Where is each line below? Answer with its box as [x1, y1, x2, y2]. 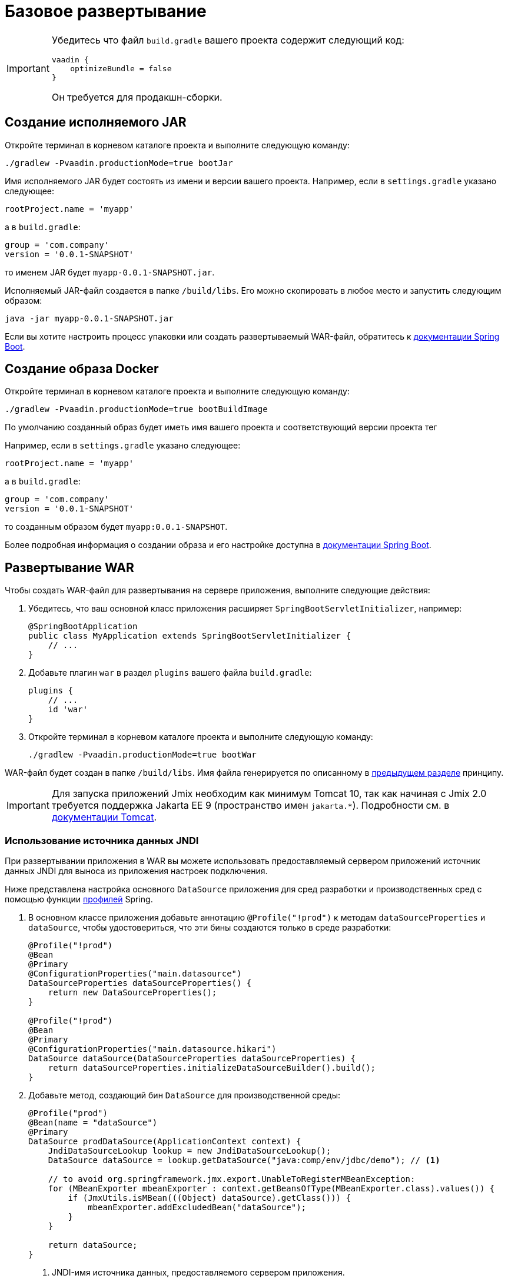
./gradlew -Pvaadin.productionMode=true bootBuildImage [5, 404, 268, 414]
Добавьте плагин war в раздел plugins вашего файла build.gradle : [28, 667, 312, 678]
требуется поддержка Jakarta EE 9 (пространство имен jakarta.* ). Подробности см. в [51, 799, 450, 812]
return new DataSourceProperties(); [48, 988, 217, 998]
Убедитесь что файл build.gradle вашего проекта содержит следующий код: [51, 34, 404, 46]
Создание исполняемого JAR [5, 115, 187, 130]
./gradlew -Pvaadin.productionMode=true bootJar [5, 158, 233, 168]
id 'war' [48, 705, 88, 715]
